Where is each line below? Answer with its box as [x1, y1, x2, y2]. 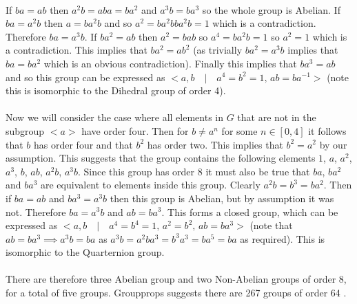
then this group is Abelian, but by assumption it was [110, 191, 334, 205]
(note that [249, 218, 293, 232]
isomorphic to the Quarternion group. [6, 245, 165, 259]
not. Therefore [6, 204, 66, 219]
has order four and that [34, 137, 133, 151]
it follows [308, 123, 347, 138]
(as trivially [193, 43, 243, 57]
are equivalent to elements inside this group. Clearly [41, 177, 261, 192]
